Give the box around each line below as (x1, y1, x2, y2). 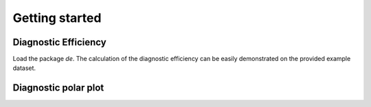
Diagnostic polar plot (12, 82, 104, 94)
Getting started (12, 10, 102, 25)
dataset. (12, 64, 36, 72)
